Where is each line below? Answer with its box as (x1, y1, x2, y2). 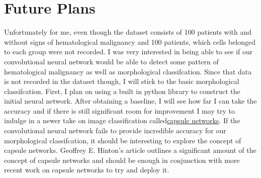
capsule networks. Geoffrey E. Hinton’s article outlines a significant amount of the (4, 145, 256, 155)
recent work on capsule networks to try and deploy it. (4, 164, 169, 175)
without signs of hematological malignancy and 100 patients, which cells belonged (4, 36, 256, 47)
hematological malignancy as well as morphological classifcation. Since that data (4, 66, 252, 76)
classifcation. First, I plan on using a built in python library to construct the (4, 85, 240, 96)
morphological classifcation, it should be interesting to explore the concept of (4, 135, 241, 145)
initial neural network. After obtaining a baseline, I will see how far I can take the (4, 96, 257, 106)
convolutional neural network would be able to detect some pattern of (4, 56, 219, 66)
